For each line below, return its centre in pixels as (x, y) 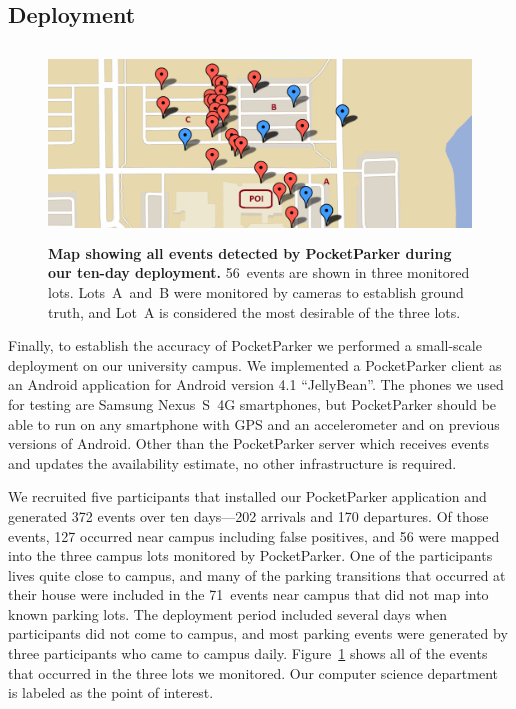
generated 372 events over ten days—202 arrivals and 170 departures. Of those (248, 515)
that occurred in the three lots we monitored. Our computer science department (253, 672)
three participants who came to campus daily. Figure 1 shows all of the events (248, 653)
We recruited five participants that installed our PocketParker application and (247, 496)
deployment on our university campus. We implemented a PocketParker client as (255, 364)
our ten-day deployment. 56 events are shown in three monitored (259, 272)
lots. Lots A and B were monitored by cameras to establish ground (256, 291)
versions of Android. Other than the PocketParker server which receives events (248, 443)
